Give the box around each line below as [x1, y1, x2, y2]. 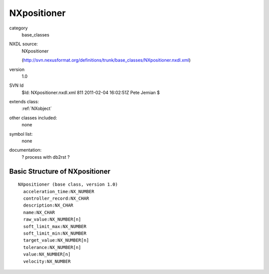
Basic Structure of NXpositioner [9, 167, 111, 176]
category [9, 25, 28, 31]
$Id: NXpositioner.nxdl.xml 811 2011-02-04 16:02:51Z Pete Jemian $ [21, 89, 160, 95]
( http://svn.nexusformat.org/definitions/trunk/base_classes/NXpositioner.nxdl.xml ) [21, 57, 191, 63]
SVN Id [9, 82, 24, 88]
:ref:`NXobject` [21, 105, 52, 112]
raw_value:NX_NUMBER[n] [23, 217, 82, 222]
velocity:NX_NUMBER [23, 259, 71, 264]
